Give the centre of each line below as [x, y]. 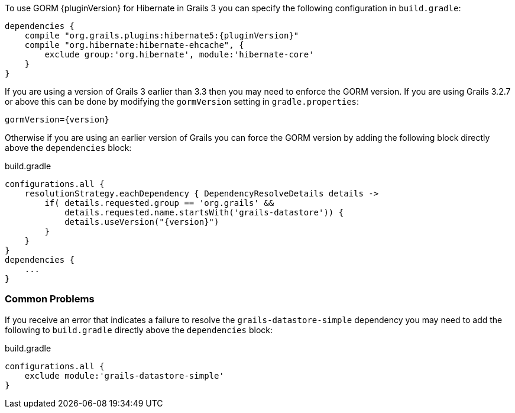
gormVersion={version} [57, 120]
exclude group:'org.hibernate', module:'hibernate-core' [179, 54]
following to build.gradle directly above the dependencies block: [139, 330]
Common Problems [50, 299]
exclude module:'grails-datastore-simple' [124, 375]
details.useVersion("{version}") [142, 222]
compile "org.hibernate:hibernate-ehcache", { [134, 45]
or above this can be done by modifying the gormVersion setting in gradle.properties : [182, 101]
